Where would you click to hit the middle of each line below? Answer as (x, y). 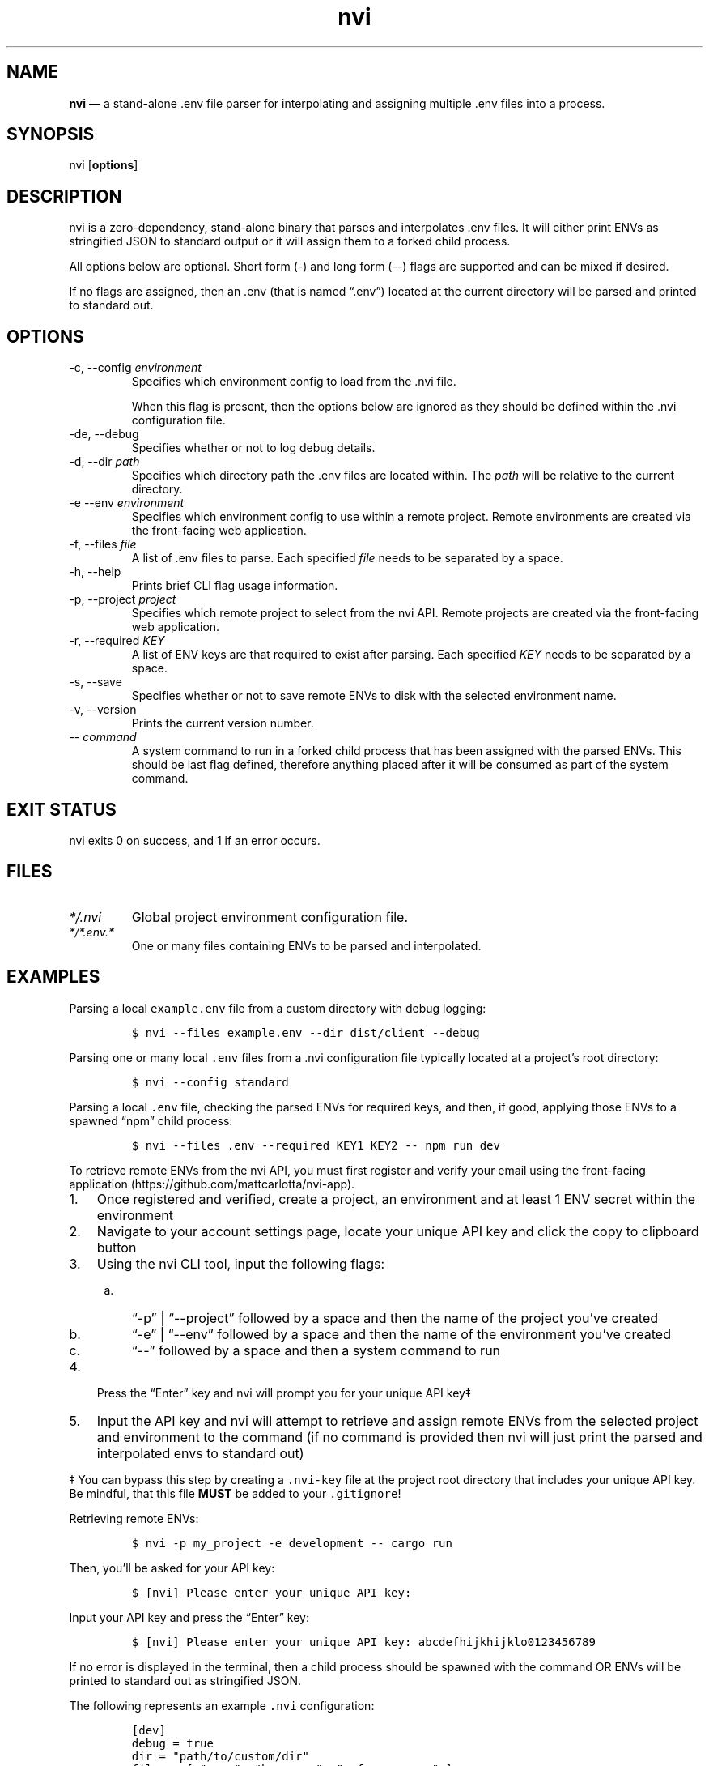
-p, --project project (123, 599)
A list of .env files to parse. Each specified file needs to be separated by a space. (347, 558)
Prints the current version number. (223, 723)
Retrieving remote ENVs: (134, 1518)
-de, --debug (104, 434)
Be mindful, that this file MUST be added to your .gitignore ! (235, 1493)
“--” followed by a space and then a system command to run (316, 1350)
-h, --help (95, 572)
